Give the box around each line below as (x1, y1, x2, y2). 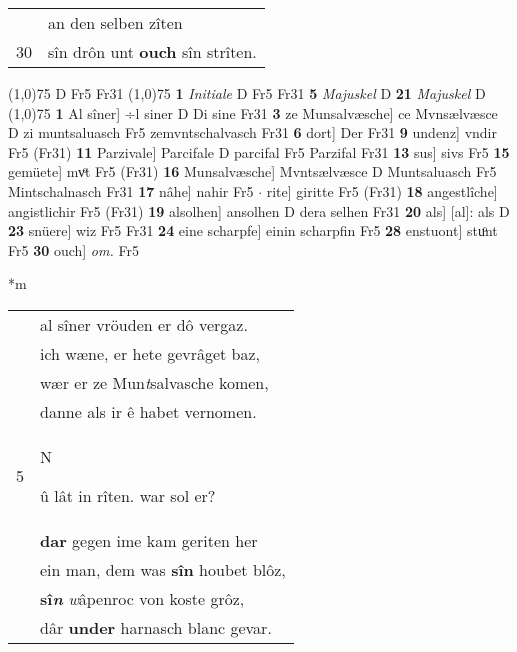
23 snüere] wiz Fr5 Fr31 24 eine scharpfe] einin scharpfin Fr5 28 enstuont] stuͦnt (8, 220, 498, 241)
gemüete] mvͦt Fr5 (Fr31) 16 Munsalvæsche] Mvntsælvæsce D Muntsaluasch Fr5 (8, 161, 497, 182)
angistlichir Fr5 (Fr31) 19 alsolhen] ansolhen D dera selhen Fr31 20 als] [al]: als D (8, 200, 510, 221)
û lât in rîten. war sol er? (40, 483, 216, 507)
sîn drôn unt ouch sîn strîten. (48, 40, 257, 63)
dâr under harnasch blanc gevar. (40, 615, 272, 639)
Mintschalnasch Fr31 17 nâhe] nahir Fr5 (8, 180, 254, 201)
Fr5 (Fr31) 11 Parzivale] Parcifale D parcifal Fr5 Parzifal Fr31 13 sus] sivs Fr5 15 (8, 141, 510, 162)
